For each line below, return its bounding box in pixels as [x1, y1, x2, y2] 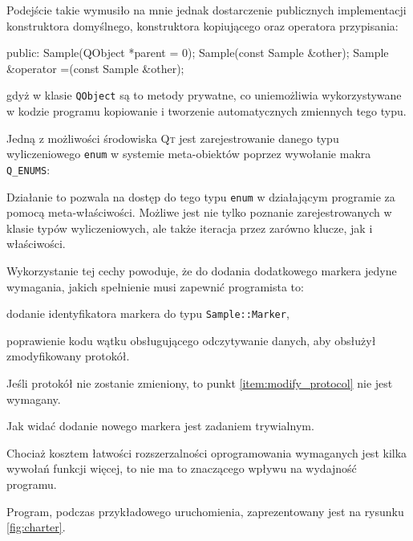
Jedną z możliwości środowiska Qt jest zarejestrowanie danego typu [6, 129, 339, 146]
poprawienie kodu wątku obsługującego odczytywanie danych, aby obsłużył [6, 332, 376, 348]
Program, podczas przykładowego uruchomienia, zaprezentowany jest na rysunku [6, 502, 404, 519]
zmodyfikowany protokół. [6, 348, 130, 364]
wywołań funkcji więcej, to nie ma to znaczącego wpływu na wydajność [6, 460, 357, 477]
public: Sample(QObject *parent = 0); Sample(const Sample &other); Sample [6, 44, 389, 61]
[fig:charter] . [6, 519, 66, 535]
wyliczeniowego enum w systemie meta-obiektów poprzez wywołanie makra [6, 145, 371, 162]
